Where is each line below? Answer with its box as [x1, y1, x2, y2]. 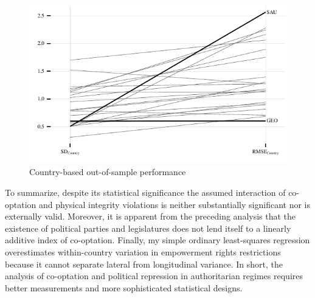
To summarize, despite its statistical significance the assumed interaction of [5, 185, 286, 198]
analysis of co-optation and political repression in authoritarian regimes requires [5, 269, 303, 282]
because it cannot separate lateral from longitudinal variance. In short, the [5, 257, 283, 270]
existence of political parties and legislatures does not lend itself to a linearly [5, 221, 291, 234]
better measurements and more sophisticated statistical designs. [5, 281, 243, 294]
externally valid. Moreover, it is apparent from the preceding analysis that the [5, 210, 296, 223]
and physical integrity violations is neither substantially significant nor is [39, 198, 310, 210]
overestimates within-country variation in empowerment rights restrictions [5, 245, 281, 258]
